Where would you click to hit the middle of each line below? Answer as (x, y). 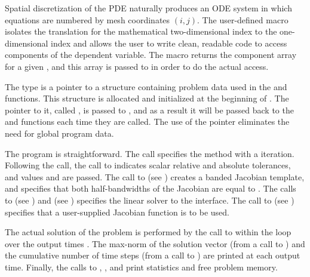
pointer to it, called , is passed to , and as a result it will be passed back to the (149, 110)
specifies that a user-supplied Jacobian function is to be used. (117, 212)
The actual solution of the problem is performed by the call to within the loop (148, 232)
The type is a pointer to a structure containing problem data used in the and (146, 86)
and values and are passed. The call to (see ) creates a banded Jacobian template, (155, 176)
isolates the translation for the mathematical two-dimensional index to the (141, 31)
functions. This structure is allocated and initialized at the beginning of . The (147, 98)
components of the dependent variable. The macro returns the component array (151, 55)
